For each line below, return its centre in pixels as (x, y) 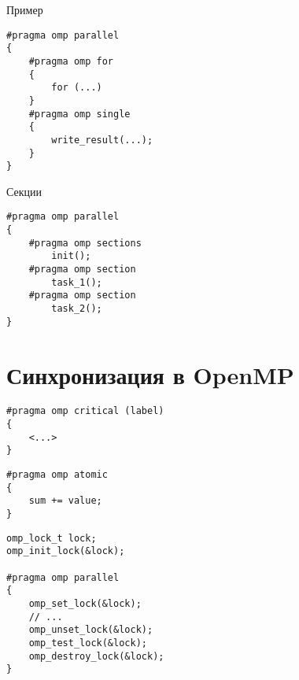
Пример (25, 9)
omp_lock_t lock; (52, 538)
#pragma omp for (71, 61)
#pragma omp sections (85, 243)
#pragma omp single (79, 114)
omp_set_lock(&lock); (85, 603)
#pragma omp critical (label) (85, 411)
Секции (24, 191)
